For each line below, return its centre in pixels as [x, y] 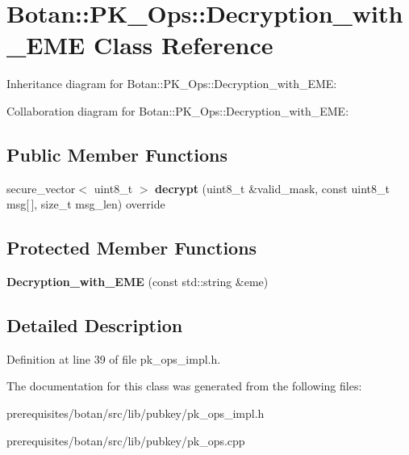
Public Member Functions [117, 154]
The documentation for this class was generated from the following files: [184, 386]
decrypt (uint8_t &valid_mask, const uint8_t [272, 188]
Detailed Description [95, 325]
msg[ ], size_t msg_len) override [86, 204]
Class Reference [183, 45]
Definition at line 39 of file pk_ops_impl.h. [114, 358]
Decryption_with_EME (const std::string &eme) [138, 282]
